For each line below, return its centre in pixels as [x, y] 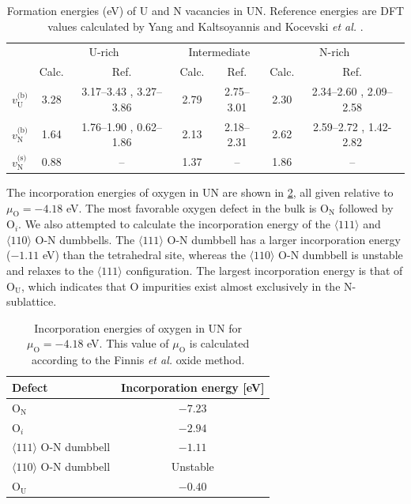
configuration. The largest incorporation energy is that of [264, 271]
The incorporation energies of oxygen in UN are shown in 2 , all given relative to [200, 192]
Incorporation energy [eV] [193, 387]
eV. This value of [128, 343]
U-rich [104, 52]
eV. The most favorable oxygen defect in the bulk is [191, 207]
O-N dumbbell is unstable [341, 255]
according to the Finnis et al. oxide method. [138, 360]
